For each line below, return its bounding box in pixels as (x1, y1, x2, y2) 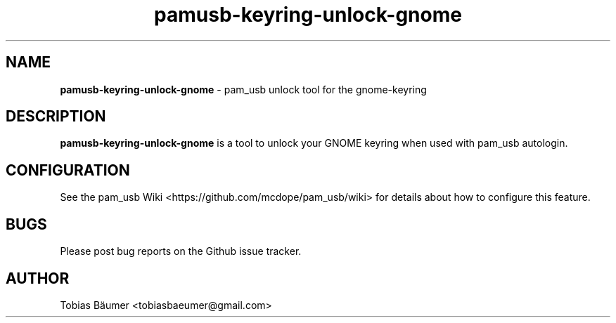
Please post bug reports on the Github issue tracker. (60, 245, 302, 258)
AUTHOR (6, 269, 70, 287)
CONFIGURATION (6, 161, 130, 179)
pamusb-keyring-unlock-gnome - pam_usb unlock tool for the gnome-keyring (60, 83, 427, 95)
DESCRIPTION (6, 107, 106, 126)
